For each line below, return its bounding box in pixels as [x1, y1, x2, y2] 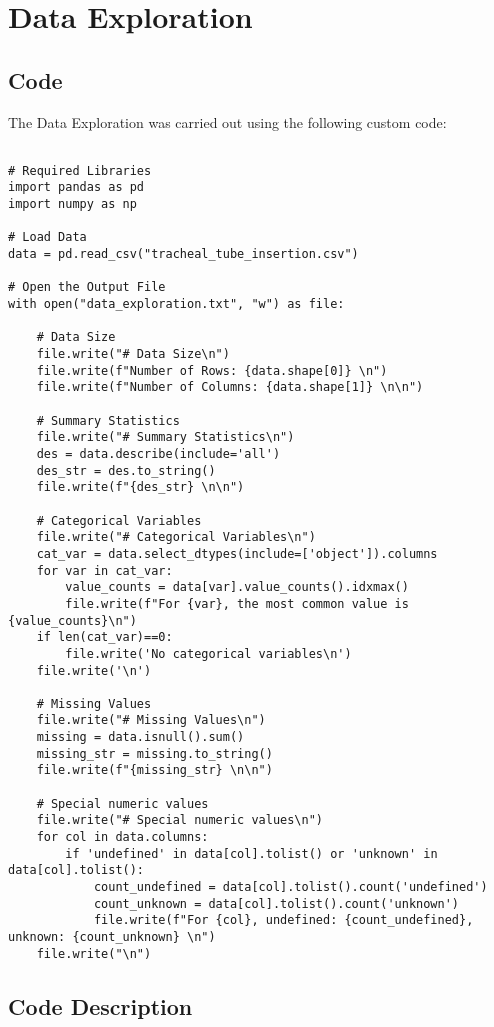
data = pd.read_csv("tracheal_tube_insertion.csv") [8, 247, 359, 262]
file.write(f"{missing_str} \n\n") [36, 763, 273, 778]
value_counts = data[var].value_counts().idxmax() [65, 580, 409, 595]
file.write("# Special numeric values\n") [36, 813, 323, 828]
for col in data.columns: [36, 830, 209, 845]
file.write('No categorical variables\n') [65, 646, 352, 661]
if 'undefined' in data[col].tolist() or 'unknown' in [65, 846, 438, 861]
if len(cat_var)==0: [36, 630, 173, 645]
